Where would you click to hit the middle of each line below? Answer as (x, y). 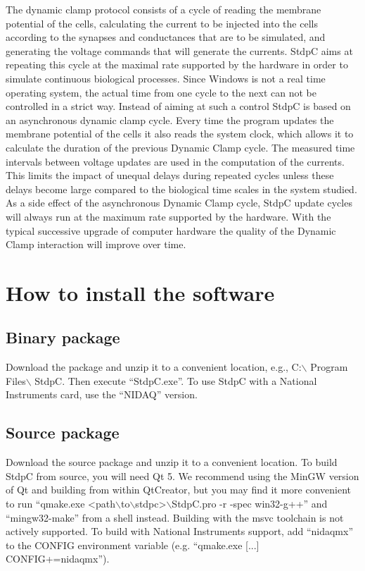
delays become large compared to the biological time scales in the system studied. (181, 189)
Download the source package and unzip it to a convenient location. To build (172, 462)
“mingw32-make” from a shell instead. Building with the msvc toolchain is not (175, 517)
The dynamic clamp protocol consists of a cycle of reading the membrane (164, 9)
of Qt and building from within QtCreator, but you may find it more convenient (178, 490)
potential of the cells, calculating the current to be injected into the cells (162, 23)
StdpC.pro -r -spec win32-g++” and (250, 504)
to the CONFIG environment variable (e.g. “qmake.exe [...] (133, 545)
